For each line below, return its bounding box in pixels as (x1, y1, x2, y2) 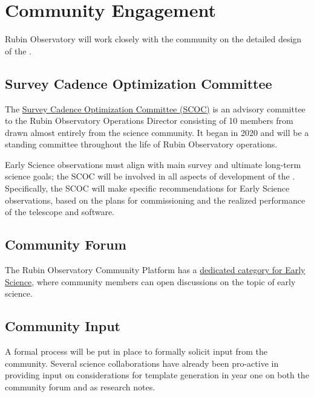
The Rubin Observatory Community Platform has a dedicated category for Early (5, 263, 306, 276)
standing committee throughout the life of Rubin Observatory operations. (5, 138, 278, 150)
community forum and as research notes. (5, 380, 155, 393)
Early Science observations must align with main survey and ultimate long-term (5, 158, 301, 170)
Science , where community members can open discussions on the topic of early (5, 275, 296, 288)
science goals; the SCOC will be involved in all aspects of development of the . (5, 170, 295, 182)
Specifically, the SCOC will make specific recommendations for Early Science (5, 182, 290, 195)
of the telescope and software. (5, 205, 115, 218)
